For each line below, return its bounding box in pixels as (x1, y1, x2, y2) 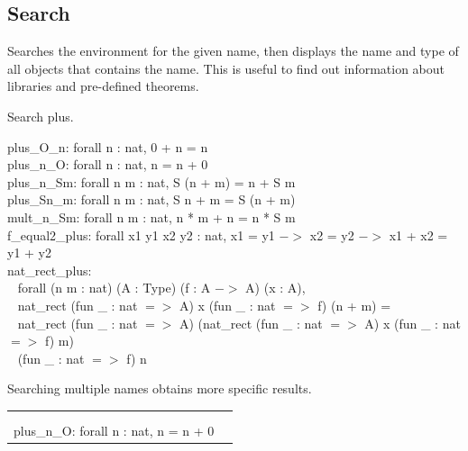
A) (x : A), (245, 278, 306, 297)
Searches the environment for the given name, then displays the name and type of (7, 41, 459, 60)
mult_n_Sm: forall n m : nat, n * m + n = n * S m (7, 207, 296, 226)
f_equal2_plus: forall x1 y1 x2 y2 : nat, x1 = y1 (7, 225, 275, 244)
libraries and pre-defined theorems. (7, 77, 199, 95)
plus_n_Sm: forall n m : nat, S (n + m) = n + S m (7, 172, 296, 191)
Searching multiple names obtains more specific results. (7, 379, 312, 398)
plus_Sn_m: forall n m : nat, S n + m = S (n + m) (7, 190, 296, 209)
